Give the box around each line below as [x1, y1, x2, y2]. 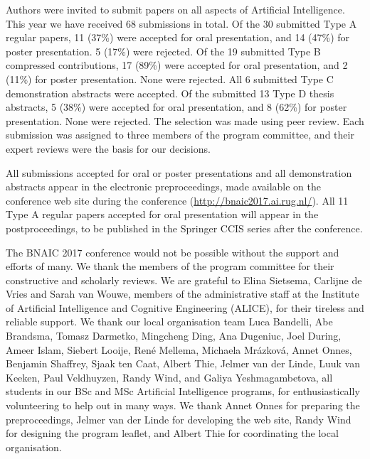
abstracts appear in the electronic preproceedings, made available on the [6, 179, 321, 194]
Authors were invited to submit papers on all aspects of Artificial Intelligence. [6, 2, 345, 16]
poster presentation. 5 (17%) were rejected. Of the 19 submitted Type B [6, 43, 321, 58]
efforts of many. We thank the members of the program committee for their [6, 259, 334, 274]
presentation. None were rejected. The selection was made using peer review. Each [6, 113, 364, 128]
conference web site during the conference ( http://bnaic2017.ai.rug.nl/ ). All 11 [6, 193, 349, 207]
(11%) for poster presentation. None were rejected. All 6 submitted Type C [6, 71, 334, 86]
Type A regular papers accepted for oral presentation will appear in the [6, 207, 319, 222]
